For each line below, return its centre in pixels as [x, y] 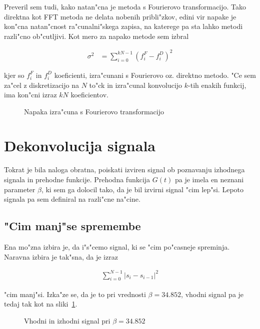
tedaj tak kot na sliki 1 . [41, 304]
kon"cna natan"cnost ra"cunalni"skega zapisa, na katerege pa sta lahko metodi [123, 26]
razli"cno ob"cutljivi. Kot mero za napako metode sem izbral [96, 36]
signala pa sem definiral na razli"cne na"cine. [72, 199]
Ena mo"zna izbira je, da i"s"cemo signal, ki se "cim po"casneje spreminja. [117, 246]
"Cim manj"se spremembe [72, 226]
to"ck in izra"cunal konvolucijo [136, 85]
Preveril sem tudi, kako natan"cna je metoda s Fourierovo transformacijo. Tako [125, 6]
